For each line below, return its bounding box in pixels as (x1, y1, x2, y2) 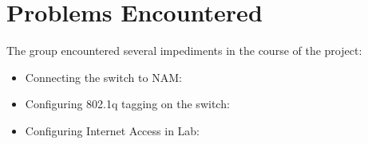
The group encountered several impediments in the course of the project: (6, 42, 362, 59)
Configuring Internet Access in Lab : (25, 122, 200, 138)
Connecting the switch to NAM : (25, 68, 182, 85)
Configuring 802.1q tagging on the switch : (25, 95, 230, 112)
